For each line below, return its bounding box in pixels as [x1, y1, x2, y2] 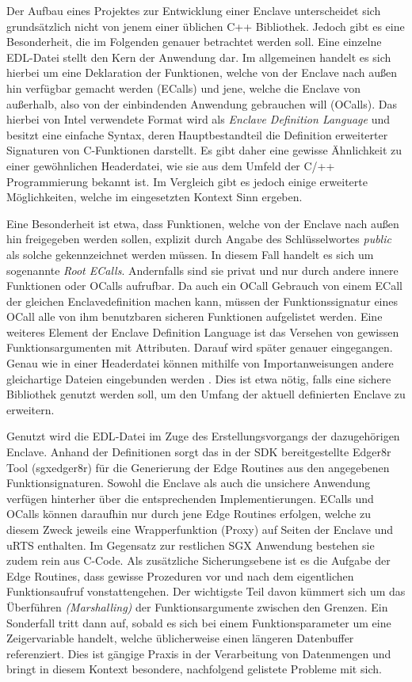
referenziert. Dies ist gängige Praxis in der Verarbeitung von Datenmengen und [6, 645, 391, 661]
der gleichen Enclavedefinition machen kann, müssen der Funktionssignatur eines [6, 292, 399, 309]
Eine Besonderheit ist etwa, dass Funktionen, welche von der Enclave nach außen [6, 215, 399, 231]
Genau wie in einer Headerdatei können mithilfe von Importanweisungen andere [6, 355, 394, 371]
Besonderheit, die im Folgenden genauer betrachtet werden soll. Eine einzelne [6, 33, 382, 50]
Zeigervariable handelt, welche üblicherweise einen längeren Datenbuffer [6, 630, 354, 646]
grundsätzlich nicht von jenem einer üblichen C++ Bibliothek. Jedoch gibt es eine [6, 17, 405, 34]
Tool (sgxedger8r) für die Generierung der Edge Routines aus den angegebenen [6, 459, 390, 475]
